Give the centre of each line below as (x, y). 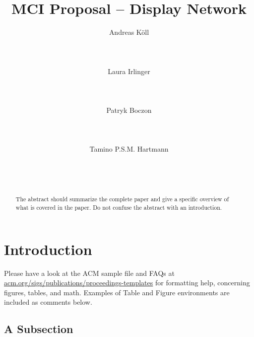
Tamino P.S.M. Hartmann (129, 149)
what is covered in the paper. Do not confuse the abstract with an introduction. (119, 208)
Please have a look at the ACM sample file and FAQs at (89, 273)
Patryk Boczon (129, 110)
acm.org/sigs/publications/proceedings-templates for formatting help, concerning (127, 283)
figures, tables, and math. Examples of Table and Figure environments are (117, 292)
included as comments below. (48, 302)
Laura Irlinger (129, 71)
